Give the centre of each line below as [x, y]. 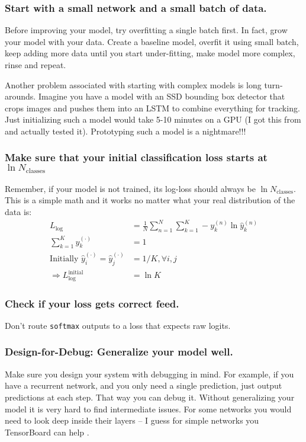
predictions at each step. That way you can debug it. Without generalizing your [150, 397]
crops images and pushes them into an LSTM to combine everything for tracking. [152, 108]
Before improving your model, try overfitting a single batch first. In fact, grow [146, 30]
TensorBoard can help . [47, 432]
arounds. [20, 96]
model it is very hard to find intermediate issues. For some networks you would [148, 409]
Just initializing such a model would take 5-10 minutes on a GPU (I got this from [153, 119]
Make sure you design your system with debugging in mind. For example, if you [149, 374]
